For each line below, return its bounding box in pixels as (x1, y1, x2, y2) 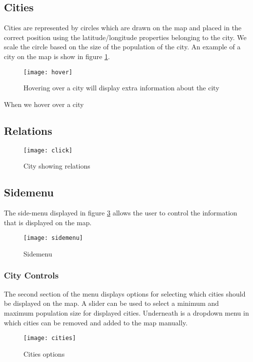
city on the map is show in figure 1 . (4, 51, 110, 61)
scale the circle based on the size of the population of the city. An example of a (4, 42, 241, 52)
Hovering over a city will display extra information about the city (23, 83, 219, 93)
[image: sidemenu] (23, 234, 83, 242)
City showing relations (23, 161, 90, 171)
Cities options (23, 348, 65, 359)
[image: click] (23, 147, 73, 154)
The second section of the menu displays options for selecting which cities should (4, 288, 246, 298)
